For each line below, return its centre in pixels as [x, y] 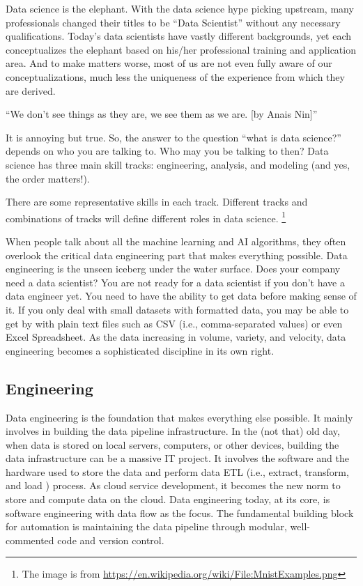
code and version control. [111, 540]
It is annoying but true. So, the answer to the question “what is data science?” [173, 137]
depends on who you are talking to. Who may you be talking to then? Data [167, 151]
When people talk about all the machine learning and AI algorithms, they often [176, 241]
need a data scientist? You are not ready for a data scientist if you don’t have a [175, 282]
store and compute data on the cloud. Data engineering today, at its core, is [168, 499]
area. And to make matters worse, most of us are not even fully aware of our [169, 63]
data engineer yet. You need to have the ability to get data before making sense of [181, 296]
